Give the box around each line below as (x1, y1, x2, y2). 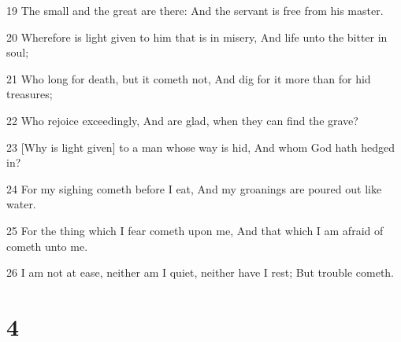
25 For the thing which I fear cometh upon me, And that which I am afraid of (6, 222, 384, 238)
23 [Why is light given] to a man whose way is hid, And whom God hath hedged (6, 138, 395, 155)
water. (6, 196, 36, 212)
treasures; (6, 86, 53, 102)
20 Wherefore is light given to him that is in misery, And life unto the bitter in (6, 28, 388, 45)
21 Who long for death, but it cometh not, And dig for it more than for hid (6, 70, 371, 86)
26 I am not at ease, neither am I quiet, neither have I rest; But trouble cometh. (6, 264, 395, 281)
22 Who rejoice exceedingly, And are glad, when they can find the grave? (6, 112, 358, 128)
